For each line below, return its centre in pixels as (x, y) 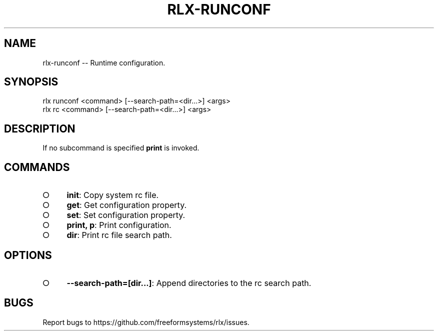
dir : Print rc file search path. (119, 235)
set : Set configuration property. (126, 215)
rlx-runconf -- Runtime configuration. (104, 62)
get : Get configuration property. (127, 205)
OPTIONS (28, 255)
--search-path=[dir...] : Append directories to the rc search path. (189, 283)
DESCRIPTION (40, 128)
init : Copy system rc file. (113, 195)
